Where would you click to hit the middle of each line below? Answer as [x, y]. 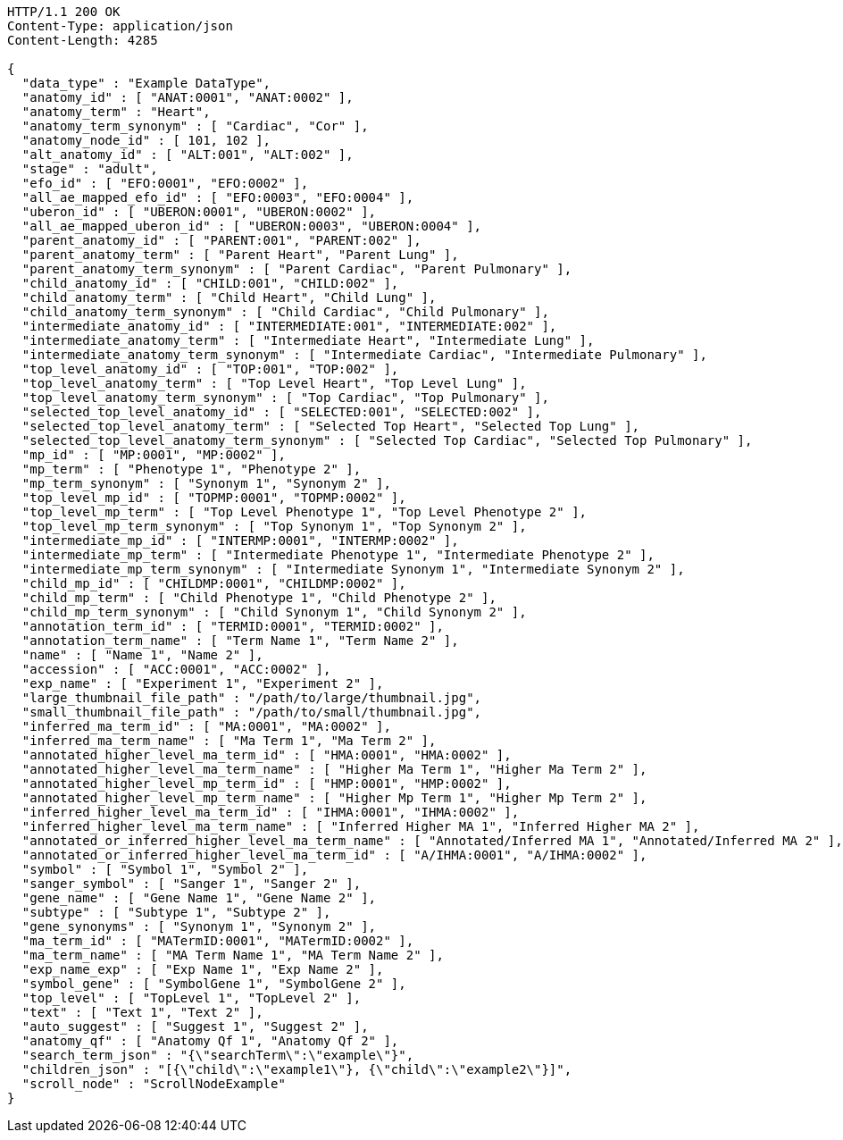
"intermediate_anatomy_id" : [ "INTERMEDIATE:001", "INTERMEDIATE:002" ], [289, 326]
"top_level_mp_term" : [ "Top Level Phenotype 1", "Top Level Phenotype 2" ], [305, 512]
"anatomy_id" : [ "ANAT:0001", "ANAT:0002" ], [188, 97]
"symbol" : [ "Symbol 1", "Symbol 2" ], [165, 869]
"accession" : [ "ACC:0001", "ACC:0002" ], [176, 669]
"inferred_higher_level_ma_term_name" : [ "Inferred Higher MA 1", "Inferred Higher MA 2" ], [361, 826]
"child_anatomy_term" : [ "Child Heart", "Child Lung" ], [229, 298]
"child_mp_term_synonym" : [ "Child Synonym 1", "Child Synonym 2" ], [274, 612]
